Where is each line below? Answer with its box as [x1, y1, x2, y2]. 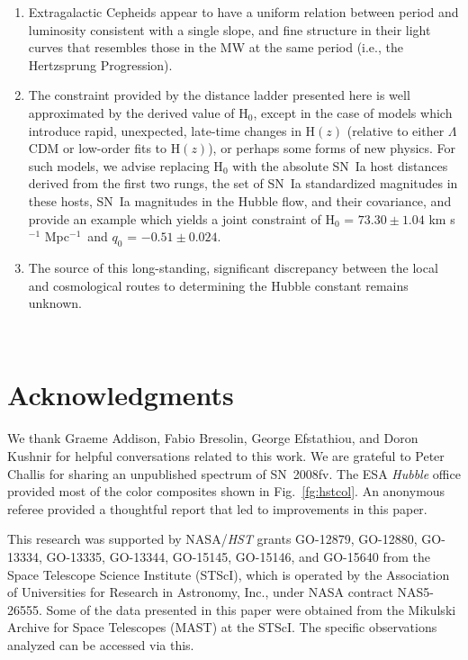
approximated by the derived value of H [28, 103, 248, 122]
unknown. [28, 294, 82, 312]
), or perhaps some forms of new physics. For [208, 139, 456, 158]
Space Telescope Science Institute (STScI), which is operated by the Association [7, 565, 450, 583]
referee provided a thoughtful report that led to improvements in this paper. [7, 499, 427, 518]
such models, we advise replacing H [28, 156, 223, 175]
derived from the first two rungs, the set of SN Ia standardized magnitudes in [28, 174, 458, 193]
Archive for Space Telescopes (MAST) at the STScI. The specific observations [7, 618, 437, 637]
